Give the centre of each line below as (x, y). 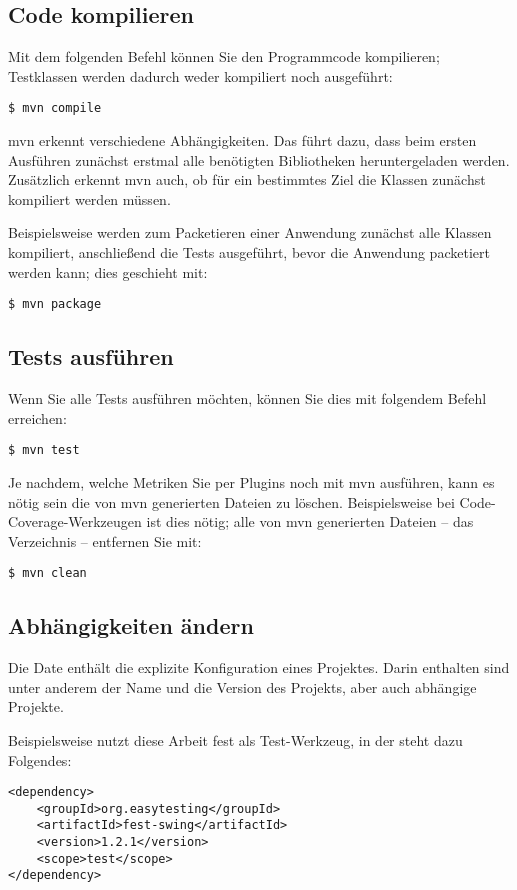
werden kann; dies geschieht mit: (108, 271)
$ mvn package (55, 304)
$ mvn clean (47, 573)
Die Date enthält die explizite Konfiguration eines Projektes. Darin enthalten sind (259, 667)
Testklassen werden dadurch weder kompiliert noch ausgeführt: (200, 75)
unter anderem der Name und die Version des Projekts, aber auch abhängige (242, 686)
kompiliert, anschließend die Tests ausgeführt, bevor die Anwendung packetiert (249, 252)
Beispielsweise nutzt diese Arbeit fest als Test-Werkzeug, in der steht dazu (235, 739)
